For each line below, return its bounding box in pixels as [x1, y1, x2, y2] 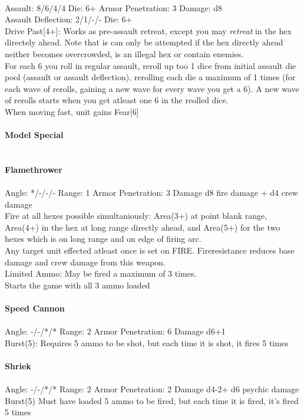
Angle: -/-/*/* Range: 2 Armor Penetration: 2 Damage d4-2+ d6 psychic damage [5, 383, 299, 395]
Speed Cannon [5, 302, 65, 314]
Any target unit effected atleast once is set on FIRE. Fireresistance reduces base [5, 244, 295, 257]
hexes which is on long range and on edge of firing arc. [5, 232, 201, 245]
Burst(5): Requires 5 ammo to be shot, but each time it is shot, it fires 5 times [5, 336, 289, 349]
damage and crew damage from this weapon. [5, 255, 166, 268]
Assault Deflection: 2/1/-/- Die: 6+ [5, 13, 133, 25]
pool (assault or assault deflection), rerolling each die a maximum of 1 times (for [5, 71, 296, 83]
